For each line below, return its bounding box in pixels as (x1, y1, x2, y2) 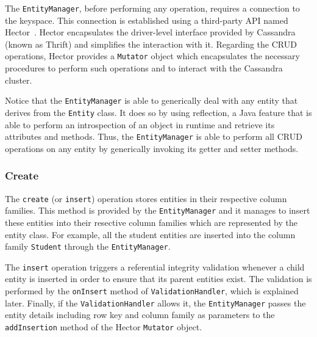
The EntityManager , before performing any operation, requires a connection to (5, 2, 300, 14)
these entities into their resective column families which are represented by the (5, 216, 298, 228)
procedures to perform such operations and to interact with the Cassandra (5, 62, 283, 74)
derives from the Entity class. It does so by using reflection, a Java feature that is (5, 106, 312, 118)
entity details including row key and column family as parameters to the (5, 308, 275, 321)
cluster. (5, 73, 32, 86)
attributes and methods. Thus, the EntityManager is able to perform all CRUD (5, 130, 302, 143)
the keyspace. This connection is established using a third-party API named (5, 13, 288, 26)
